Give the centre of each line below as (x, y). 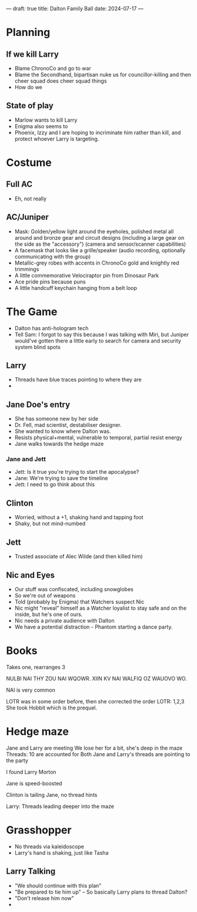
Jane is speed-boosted (34, 783)
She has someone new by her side (56, 419)
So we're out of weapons (45, 595)
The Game (32, 312)
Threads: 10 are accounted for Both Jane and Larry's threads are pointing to (98, 754)
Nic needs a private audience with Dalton (64, 620)
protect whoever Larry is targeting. (57, 139)
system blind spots (37, 347)
